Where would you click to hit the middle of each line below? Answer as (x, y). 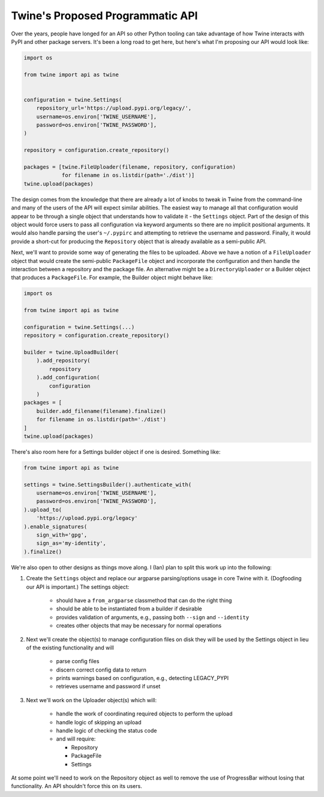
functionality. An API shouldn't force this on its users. (76, 786)
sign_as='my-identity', (71, 543)
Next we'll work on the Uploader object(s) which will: (91, 700)
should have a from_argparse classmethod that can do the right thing (144, 600)
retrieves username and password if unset (108, 687)
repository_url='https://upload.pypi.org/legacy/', (114, 108)
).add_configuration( (68, 377)
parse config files (78, 661)
